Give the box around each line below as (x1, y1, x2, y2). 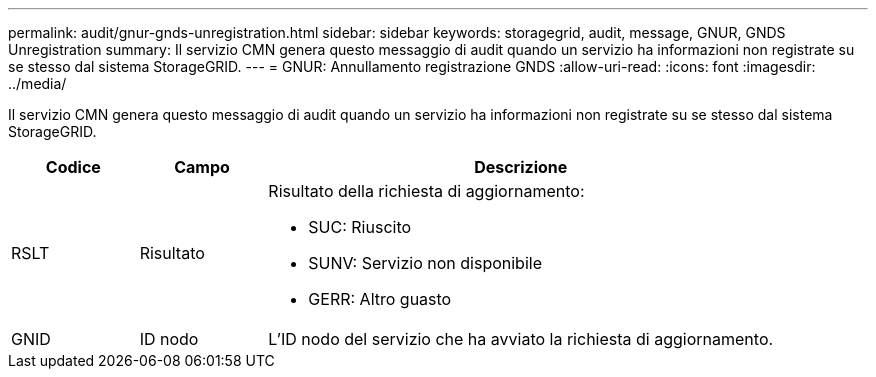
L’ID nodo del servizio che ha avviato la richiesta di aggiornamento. (268, 329, 774, 349)
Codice (45, 157, 101, 177)
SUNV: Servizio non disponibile (308, 253, 542, 273)
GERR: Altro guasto (308, 289, 452, 309)
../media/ (8, 75, 67, 92)
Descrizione (474, 157, 568, 177)
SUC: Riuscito (308, 217, 412, 237)
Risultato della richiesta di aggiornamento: (268, 181, 585, 201)
